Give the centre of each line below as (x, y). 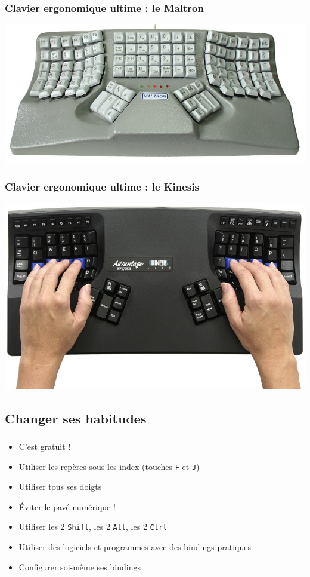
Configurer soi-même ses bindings (80, 567)
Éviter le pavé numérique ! (67, 506)
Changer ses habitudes (76, 418)
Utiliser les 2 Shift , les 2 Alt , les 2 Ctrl (93, 527)
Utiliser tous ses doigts (60, 487)
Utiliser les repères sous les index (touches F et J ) (109, 466)
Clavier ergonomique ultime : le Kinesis (102, 186)
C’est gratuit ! (45, 446)
